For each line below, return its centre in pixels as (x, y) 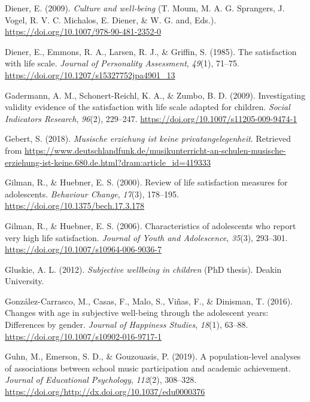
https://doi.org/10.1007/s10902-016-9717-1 (83, 336)
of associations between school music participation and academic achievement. (148, 368)
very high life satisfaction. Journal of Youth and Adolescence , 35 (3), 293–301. (146, 237)
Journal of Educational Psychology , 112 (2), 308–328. (101, 380)
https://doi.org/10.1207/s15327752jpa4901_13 (90, 74)
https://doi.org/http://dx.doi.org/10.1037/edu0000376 (105, 392)
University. (25, 281)
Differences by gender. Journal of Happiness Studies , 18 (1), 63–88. (127, 325)
